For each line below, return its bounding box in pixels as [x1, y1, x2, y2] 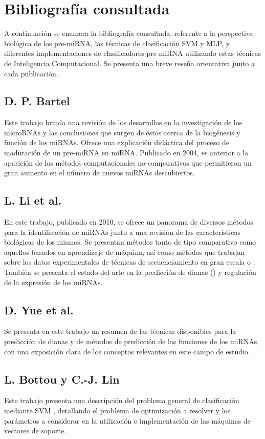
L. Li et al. [4, 192, 62, 208]
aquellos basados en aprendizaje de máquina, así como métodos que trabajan [4, 246, 245, 257]
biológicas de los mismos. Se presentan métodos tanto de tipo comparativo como [4, 236, 256, 247]
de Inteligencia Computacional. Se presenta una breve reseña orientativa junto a [4, 57, 255, 68]
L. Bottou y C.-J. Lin [4, 371, 120, 387]
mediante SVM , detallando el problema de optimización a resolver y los [4, 405, 231, 415]
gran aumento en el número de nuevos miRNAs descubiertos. [4, 167, 195, 178]
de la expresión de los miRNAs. [4, 276, 103, 287]
